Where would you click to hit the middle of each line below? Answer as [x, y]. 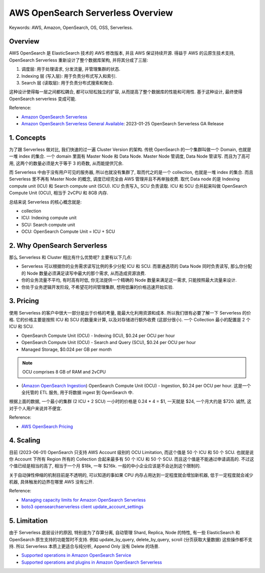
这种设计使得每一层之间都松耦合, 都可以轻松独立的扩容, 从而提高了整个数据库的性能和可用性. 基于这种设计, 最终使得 [126, 92]
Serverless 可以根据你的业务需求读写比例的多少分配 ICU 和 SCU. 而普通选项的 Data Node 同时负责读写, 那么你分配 [137, 266]
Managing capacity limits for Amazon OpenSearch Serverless [83, 500]
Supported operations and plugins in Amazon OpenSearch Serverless [92, 562]
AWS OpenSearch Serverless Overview [91, 13]
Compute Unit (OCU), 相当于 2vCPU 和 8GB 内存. [59, 193]
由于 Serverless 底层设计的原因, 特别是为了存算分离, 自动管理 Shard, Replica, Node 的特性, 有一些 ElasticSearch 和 [124, 533]
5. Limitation [28, 521]
